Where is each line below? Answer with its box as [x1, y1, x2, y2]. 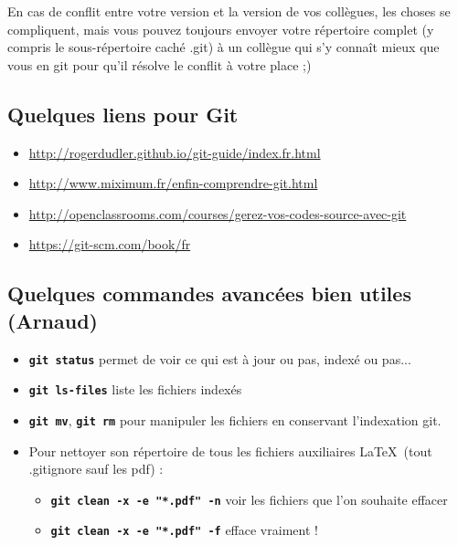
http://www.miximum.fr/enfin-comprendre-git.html [28, 173, 318, 193]
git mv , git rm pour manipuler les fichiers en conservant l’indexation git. [28, 410, 442, 429]
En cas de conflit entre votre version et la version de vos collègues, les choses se [7, 2, 451, 20]
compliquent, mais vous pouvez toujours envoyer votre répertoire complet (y [7, 19, 434, 38]
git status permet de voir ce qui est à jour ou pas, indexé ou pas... [28, 349, 411, 368]
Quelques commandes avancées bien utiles [7, 279, 411, 308]
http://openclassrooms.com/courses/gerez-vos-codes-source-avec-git [28, 204, 407, 223]
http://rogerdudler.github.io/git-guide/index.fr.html [28, 142, 321, 162]
